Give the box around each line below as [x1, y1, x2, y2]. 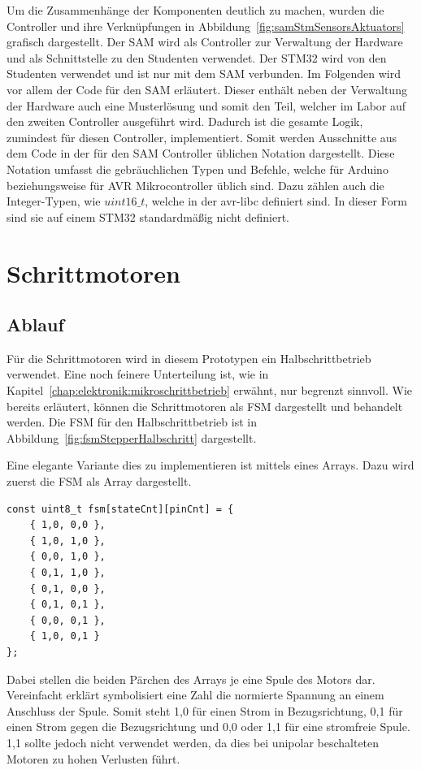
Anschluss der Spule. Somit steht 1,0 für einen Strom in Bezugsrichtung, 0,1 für [7, 702, 403, 719]
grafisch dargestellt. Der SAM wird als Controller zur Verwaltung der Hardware [7, 33, 403, 50]
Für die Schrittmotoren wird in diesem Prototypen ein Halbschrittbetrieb [7, 349, 371, 366]
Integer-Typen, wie [7, 192, 101, 210]
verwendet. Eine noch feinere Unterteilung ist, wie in [7, 366, 269, 383]
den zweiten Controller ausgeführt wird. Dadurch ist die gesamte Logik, [7, 113, 363, 130]
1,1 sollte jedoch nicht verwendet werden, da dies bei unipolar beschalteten [7, 733, 380, 751]
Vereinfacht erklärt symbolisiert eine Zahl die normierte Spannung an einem [7, 686, 384, 703]
